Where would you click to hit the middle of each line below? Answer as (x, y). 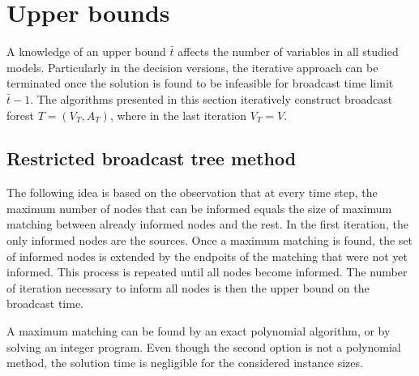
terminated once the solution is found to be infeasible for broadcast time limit (200, 83)
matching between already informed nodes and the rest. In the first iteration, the (207, 224)
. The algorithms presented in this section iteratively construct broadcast (212, 98)
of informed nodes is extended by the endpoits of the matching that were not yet (207, 256)
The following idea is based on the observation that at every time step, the (192, 192)
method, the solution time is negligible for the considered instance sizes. (185, 363)
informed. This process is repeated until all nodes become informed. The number (207, 272)
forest (20, 115)
